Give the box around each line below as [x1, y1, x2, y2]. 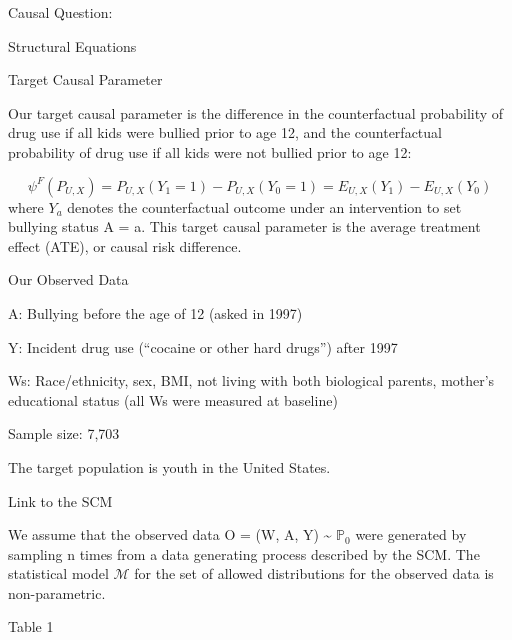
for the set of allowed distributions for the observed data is [134, 563, 494, 584]
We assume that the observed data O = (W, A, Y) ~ [8, 524, 332, 545]
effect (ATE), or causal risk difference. [8, 235, 242, 256]
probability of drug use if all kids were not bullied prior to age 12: [8, 141, 412, 162]
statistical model [8, 563, 109, 584]
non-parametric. [8, 582, 106, 603]
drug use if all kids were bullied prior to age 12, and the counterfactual [8, 122, 442, 143]
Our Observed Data [8, 269, 129, 290]
